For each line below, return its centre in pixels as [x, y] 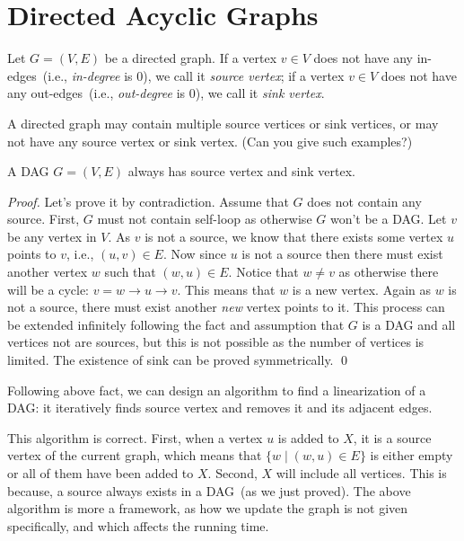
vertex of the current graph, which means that [135, 455]
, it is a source [392, 437]
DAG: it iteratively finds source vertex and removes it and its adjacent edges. [220, 408]
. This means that [226, 289]
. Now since [195, 254]
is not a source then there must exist [342, 254]
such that [130, 272]
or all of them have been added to [101, 473]
